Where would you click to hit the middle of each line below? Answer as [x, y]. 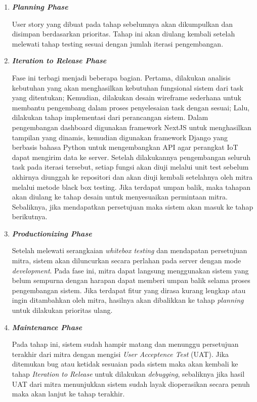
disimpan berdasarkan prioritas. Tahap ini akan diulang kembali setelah [123, 34]
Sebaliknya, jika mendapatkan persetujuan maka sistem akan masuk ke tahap [133, 206]
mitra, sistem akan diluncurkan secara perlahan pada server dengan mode [126, 260]
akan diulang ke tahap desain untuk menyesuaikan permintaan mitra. [120, 197]
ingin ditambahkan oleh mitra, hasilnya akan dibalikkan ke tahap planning [128, 300]
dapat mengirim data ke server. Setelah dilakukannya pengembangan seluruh [131, 157]
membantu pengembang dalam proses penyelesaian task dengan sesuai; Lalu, [131, 107]
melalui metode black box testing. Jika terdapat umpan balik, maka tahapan [131, 187]
